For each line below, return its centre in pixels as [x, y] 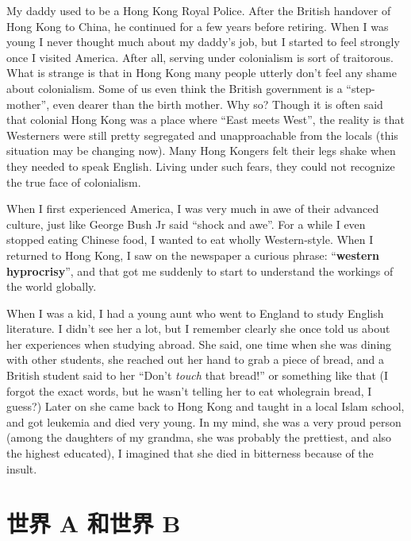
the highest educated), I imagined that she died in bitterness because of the [190, 453]
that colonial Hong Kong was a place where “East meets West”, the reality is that [205, 120]
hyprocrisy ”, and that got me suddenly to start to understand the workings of [200, 270]
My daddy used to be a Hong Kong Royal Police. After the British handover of [199, 10]
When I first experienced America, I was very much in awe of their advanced [193, 209]
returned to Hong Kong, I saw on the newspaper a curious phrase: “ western [193, 255]
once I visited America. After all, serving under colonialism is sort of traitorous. [200, 57]
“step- [361, 88]
